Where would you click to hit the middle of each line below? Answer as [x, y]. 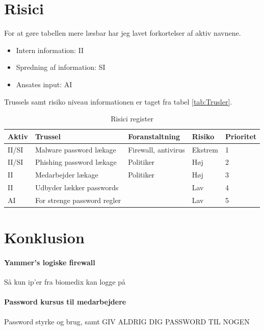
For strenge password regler [78, 200]
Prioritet [241, 136]
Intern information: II [50, 50]
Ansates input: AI [44, 84]
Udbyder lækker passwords [77, 187]
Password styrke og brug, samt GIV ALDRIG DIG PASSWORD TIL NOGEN [127, 321]
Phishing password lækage [76, 162]
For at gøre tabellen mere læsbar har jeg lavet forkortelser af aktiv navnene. [123, 33]
